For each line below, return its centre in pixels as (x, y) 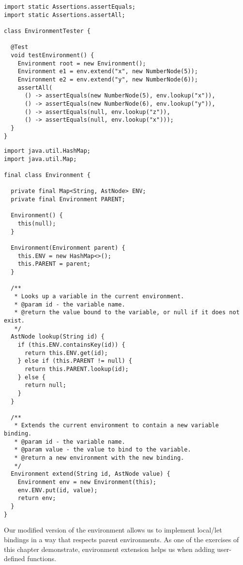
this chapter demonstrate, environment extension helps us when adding (109, 549)
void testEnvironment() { (53, 55)
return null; (45, 385)
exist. (14, 320)
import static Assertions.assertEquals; (70, 7)
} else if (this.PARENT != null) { (75, 361)
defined (15, 558)
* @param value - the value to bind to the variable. (103, 450)
